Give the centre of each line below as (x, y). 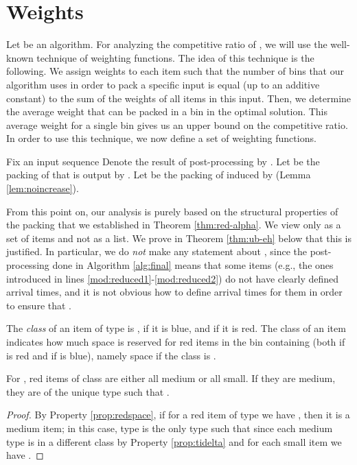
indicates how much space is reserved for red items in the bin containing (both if (176, 342)
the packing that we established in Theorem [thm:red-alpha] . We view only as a (174, 225)
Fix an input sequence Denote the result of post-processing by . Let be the (163, 161)
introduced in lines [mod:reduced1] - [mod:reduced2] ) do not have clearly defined (173, 278)
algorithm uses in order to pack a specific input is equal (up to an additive (163, 84)
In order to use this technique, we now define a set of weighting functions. (161, 138)
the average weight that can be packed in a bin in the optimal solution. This (167, 111)
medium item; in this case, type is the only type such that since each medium (170, 428)
